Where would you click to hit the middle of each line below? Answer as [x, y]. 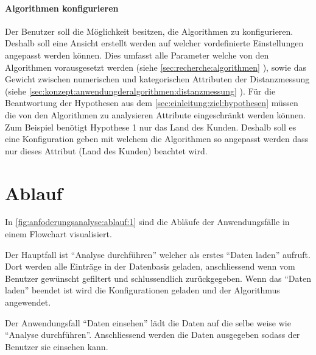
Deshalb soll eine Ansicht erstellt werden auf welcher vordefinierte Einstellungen [154, 43]
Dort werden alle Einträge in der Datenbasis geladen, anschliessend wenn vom [150, 266]
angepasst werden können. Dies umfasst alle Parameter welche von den [137, 55]
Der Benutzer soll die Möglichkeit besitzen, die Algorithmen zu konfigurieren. [149, 31]
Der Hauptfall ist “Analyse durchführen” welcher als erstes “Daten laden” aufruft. [158, 254]
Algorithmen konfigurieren [62, 8]
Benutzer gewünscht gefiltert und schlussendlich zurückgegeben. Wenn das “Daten [158, 278]
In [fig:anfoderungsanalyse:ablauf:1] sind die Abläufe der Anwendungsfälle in [147, 222]
